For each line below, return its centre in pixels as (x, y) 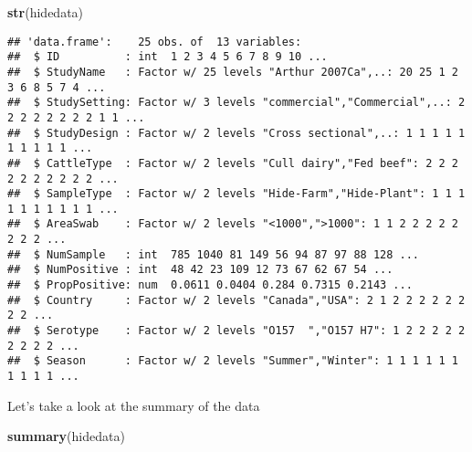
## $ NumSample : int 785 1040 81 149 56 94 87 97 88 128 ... (214, 254)
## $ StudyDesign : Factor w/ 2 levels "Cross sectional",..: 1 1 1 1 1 (236, 133)
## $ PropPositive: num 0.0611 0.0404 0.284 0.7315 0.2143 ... (210, 285)
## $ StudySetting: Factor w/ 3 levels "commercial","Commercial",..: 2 (236, 103)
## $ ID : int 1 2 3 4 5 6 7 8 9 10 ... (168, 57)
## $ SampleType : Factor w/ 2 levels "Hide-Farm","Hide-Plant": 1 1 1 (236, 194)
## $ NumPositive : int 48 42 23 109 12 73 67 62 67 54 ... (200, 270)
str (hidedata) (46, 12)
